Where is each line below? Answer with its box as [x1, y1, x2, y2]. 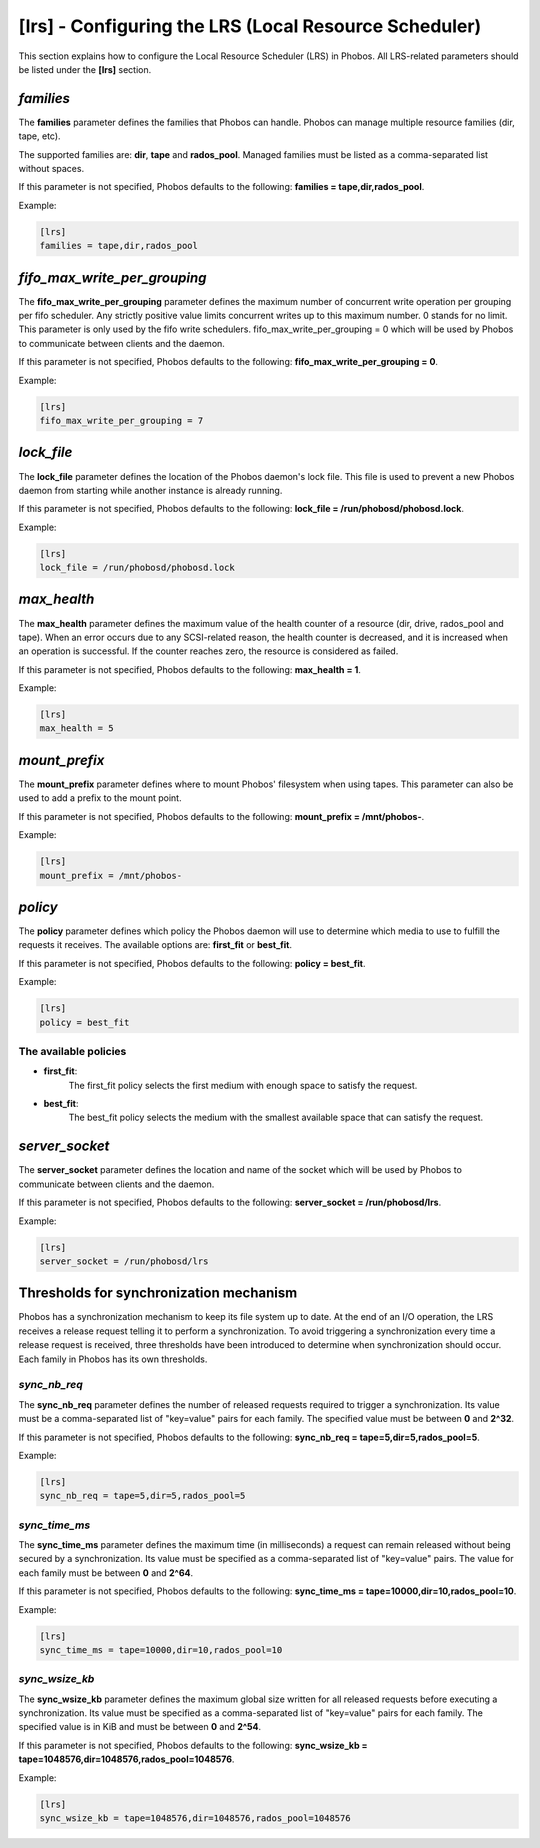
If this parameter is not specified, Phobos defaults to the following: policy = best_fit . [18, 957, 366, 969]
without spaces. [18, 163, 85, 175]
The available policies [18, 1044, 127, 1058]
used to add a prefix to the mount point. [18, 792, 182, 804]
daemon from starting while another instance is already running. [18, 484, 283, 496]
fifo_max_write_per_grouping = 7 [39, 415, 204, 426]
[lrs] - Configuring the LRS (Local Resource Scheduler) [18, 15, 482, 37]
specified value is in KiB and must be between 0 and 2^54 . [18, 1721, 262, 1733]
